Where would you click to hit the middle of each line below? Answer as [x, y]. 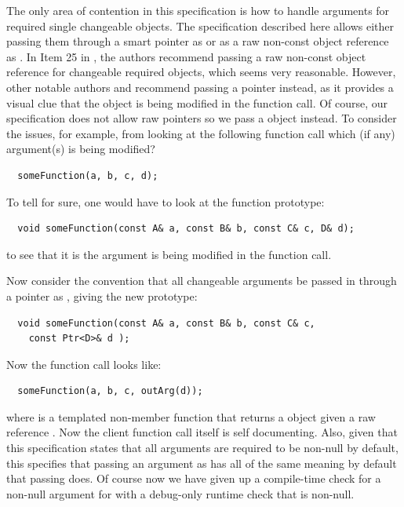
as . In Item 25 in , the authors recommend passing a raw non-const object [186, 56]
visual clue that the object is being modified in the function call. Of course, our [197, 102]
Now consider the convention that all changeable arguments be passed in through [202, 281]
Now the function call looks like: [84, 364]
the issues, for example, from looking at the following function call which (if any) [201, 133]
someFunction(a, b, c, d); [88, 175]
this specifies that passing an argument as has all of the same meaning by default [202, 463]
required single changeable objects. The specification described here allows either [200, 26]
